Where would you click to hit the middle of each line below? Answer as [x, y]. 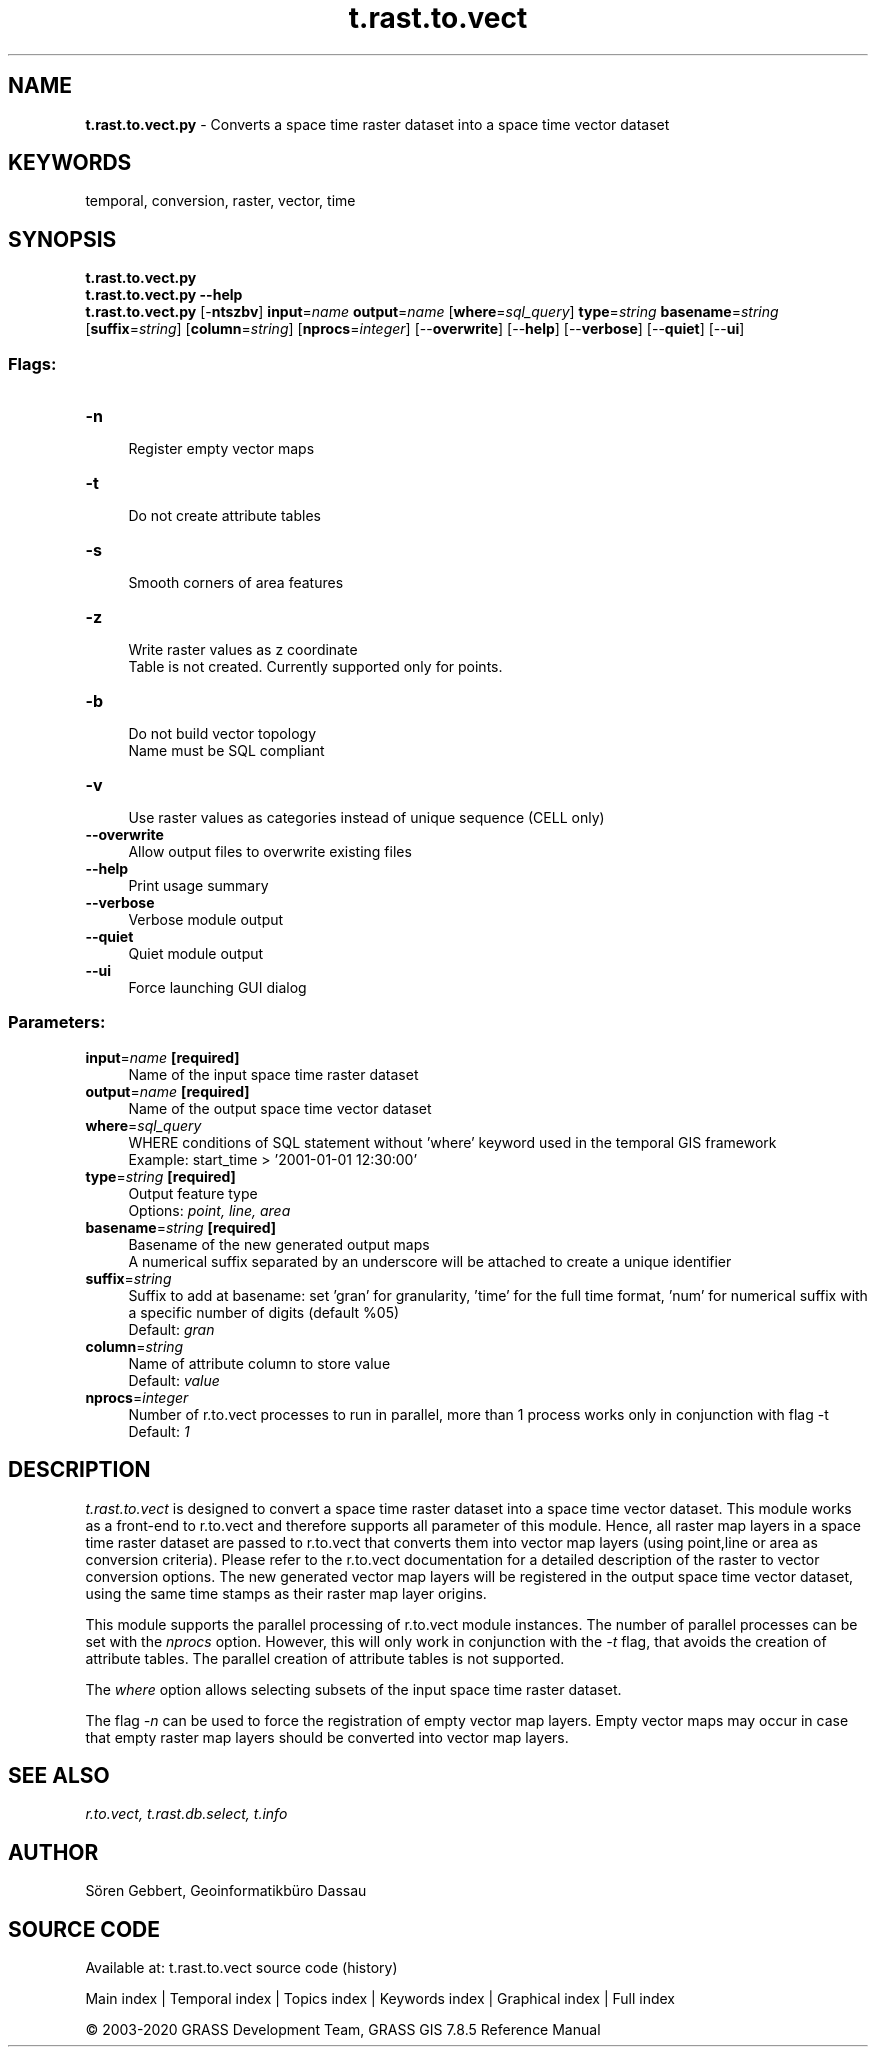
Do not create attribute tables [224, 516]
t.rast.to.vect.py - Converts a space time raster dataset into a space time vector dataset [377, 124]
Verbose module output [206, 920]
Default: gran [171, 1329]
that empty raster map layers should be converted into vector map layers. [327, 1737]
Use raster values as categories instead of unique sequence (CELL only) [366, 818]
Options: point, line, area [209, 1210]
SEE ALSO [59, 1776]
